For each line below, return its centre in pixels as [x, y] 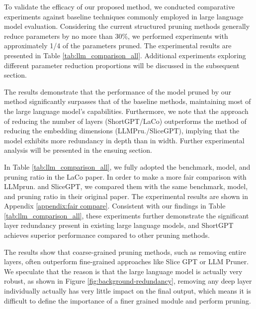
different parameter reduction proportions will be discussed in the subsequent [122, 65]
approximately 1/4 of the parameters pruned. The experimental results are [118, 46]
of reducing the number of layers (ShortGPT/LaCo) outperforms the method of [125, 121]
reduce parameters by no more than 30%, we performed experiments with [116, 36]
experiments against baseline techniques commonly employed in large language [124, 16]
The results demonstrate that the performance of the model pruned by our [118, 91]
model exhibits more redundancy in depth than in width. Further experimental [124, 140]
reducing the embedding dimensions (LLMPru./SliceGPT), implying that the [122, 131]
